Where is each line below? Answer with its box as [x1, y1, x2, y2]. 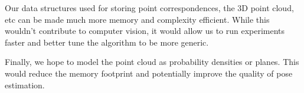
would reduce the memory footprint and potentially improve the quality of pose [5, 67, 293, 79]
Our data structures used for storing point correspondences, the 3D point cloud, [5, 2, 294, 13]
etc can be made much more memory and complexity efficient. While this [5, 13, 270, 25]
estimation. [5, 78, 45, 91]
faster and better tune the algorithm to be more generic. [5, 36, 209, 48]
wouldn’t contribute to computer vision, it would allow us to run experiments [5, 25, 285, 37]
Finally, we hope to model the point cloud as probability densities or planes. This [5, 56, 299, 68]
